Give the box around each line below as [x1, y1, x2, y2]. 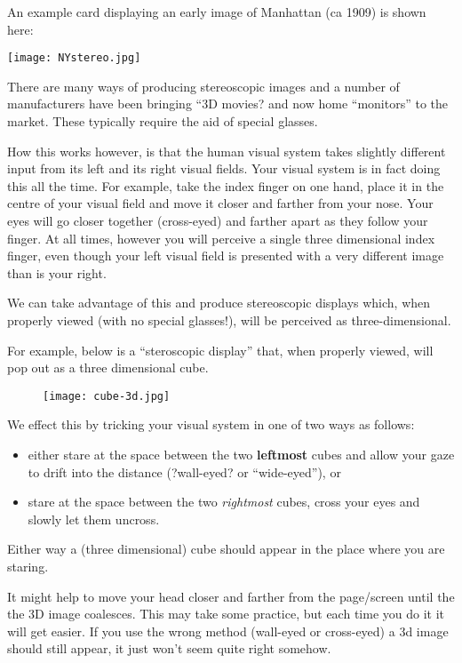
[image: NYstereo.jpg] [7, 52, 141, 65]
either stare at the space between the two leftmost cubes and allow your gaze [28, 445, 455, 463]
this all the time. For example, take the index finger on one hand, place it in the [7, 176, 444, 195]
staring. [7, 556, 49, 575]
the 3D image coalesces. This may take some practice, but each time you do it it [7, 604, 444, 623]
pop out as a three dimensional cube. [7, 358, 209, 377]
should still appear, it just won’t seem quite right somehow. [7, 639, 331, 658]
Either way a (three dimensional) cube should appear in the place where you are [7, 539, 445, 558]
